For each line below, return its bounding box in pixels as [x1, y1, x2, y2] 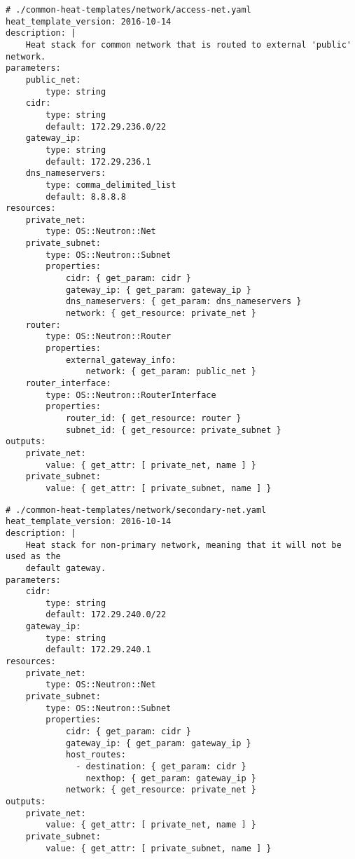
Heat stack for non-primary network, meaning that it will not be [25, 540, 342, 550]
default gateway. [25, 563, 106, 573]
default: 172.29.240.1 [46, 645, 151, 655]
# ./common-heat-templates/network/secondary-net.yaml [6, 504, 267, 515]
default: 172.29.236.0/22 [46, 121, 167, 132]
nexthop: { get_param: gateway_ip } [85, 773, 256, 783]
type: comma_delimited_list [46, 179, 176, 190]
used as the [6, 551, 61, 562]
